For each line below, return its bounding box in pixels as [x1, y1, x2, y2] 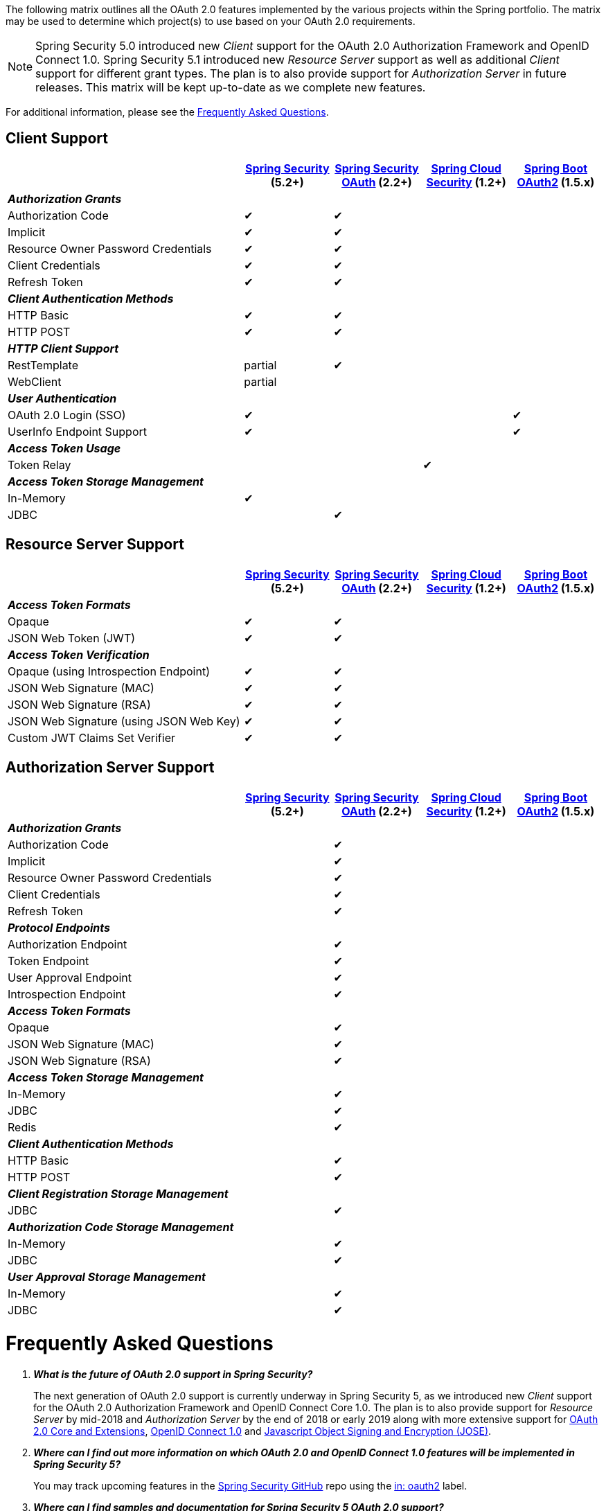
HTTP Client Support [8, 341, 119, 355]
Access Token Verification [8, 647, 150, 662]
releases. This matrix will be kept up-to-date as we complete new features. [35, 80, 426, 94]
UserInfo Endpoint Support [8, 424, 147, 439]
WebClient [8, 374, 62, 389]
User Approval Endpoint [8, 970, 132, 984]
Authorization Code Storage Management [8, 1219, 234, 1234]
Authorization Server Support [6, 759, 215, 777]
